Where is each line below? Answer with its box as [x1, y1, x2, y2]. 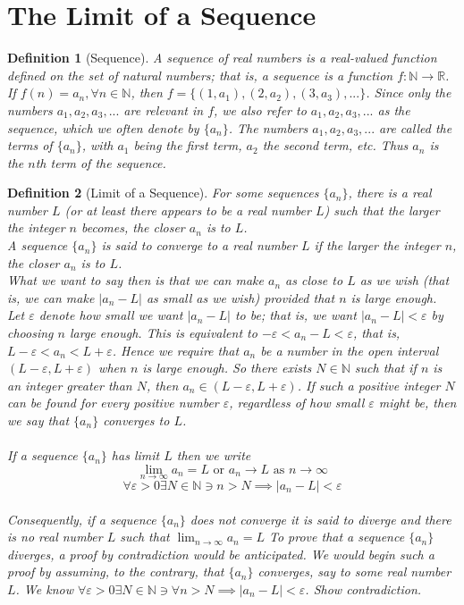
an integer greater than [7, 375, 132, 394]
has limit [111, 446, 160, 465]
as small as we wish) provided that [146, 288, 335, 307]
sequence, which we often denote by [7, 118, 199, 137]
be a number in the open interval [260, 340, 439, 359]
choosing [7, 324, 54, 342]
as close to [285, 271, 343, 290]
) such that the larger [324, 200, 440, 219]
